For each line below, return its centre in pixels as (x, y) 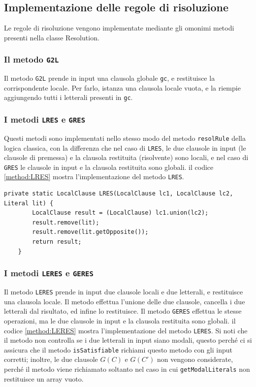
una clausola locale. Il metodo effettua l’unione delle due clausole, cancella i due (125, 301)
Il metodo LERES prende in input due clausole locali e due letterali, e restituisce (124, 292)
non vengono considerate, (195, 359)
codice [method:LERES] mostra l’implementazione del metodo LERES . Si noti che (126, 330)
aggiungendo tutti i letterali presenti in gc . (68, 97)
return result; (57, 242)
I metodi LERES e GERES (49, 273)
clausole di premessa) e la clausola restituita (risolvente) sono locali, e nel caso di (126, 157)
